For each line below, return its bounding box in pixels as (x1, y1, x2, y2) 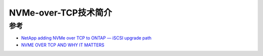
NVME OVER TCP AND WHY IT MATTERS (21, 42, 105, 48)
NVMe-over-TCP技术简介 (9, 7, 112, 18)
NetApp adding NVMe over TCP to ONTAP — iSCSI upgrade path (21, 35, 152, 41)
